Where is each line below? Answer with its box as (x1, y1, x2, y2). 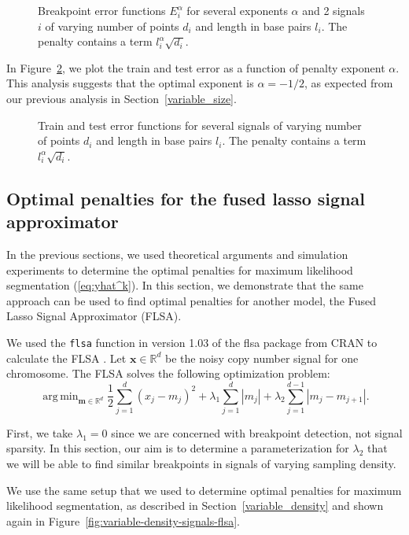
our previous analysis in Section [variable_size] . (6, 90, 237, 106)
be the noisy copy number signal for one (165, 349, 359, 366)
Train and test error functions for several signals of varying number (38, 116, 362, 133)
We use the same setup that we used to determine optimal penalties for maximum (6, 481, 402, 498)
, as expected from (304, 75, 393, 91)
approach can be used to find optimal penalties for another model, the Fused (6, 292, 376, 308)
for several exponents (186, 2, 288, 18)
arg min (42, 390, 79, 402)
